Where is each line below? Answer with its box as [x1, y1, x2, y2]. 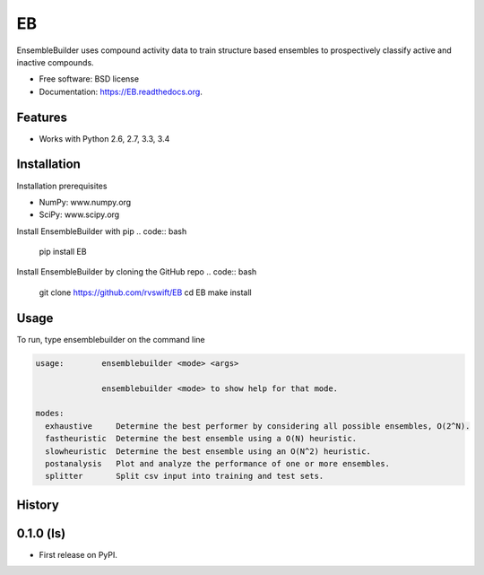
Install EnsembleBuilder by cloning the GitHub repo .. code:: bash [16, 266, 257, 277]
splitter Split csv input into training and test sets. [45, 471, 324, 482]
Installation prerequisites [16, 180, 108, 191]
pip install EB [39, 247, 87, 257]
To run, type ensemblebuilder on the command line [16, 334, 205, 344]
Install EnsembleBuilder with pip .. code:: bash [16, 225, 187, 237]
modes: [35, 408, 65, 419]
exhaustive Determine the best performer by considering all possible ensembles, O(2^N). [45, 421, 471, 431]
